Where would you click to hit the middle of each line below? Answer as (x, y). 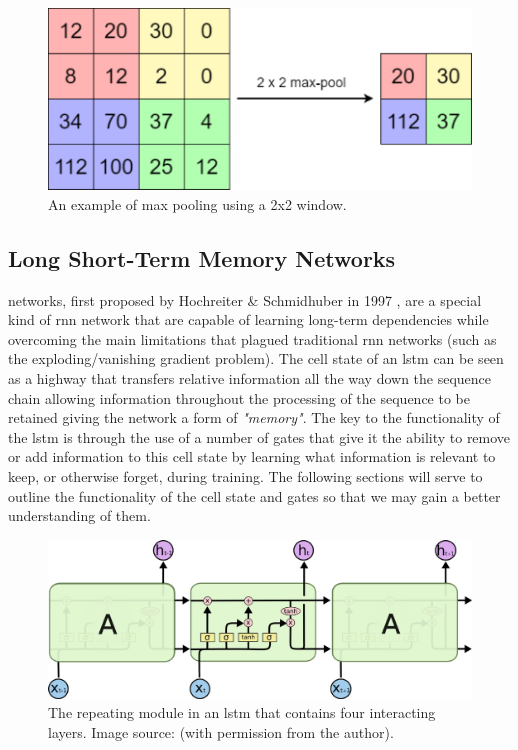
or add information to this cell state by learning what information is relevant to (252, 456)
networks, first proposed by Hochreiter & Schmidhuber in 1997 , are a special (245, 299)
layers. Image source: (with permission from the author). (221, 731)
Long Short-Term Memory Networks (202, 257)
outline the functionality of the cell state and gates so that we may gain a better (254, 495)
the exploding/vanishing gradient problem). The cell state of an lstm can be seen (256, 358)
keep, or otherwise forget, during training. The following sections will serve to (245, 476)
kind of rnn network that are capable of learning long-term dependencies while (248, 319)
